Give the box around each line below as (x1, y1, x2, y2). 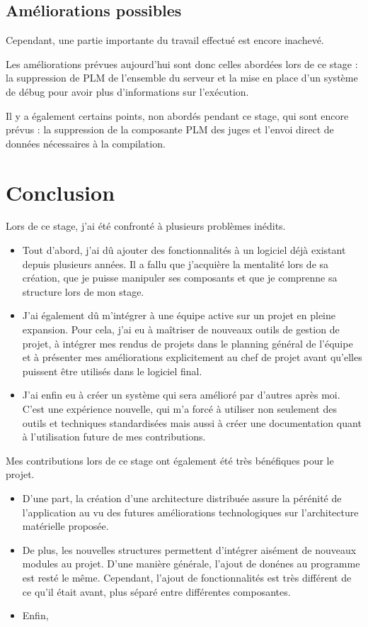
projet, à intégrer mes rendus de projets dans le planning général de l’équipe (22, 335, 353, 350)
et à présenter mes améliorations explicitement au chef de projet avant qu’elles (22, 350, 362, 365)
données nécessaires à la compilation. (6, 135, 166, 150)
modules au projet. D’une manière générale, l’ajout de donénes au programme (22, 556, 360, 571)
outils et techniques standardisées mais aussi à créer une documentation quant (22, 415, 362, 430)
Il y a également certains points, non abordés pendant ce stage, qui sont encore (6, 108, 349, 123)
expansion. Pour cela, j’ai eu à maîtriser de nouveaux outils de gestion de (22, 322, 340, 337)
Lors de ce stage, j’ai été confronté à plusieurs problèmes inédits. (6, 218, 286, 233)
